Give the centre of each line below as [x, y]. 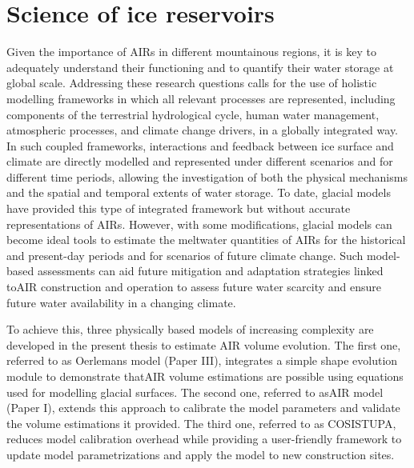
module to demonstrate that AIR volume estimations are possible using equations [205, 376]
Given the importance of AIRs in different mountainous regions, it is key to [191, 52]
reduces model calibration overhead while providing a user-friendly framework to [204, 439]
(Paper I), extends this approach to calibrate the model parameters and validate [203, 408]
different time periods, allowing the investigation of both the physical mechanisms [207, 176]
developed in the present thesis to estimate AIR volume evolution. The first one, [204, 344]
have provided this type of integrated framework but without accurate [179, 208]
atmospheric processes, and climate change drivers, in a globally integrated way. [203, 130]
